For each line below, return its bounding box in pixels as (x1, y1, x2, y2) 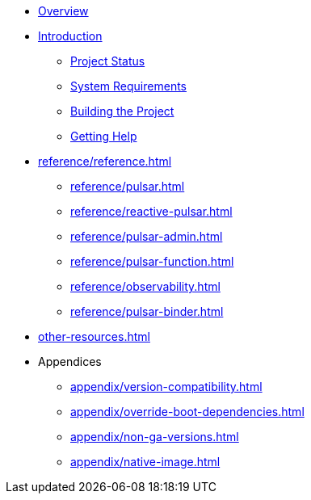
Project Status (70, 54, 145, 68)
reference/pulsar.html (70, 179, 185, 193)
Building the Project (70, 104, 174, 118)
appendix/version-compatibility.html (70, 380, 263, 393)
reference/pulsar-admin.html (70, 229, 223, 243)
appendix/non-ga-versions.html (70, 430, 239, 443)
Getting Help (70, 129, 137, 143)
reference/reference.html (38, 154, 172, 168)
